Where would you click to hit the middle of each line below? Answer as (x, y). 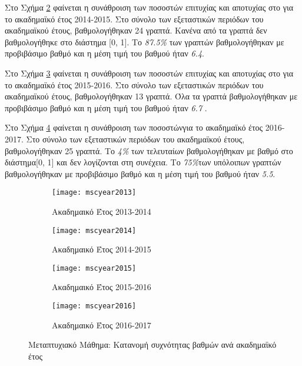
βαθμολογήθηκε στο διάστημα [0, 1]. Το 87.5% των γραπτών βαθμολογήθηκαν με (145, 41)
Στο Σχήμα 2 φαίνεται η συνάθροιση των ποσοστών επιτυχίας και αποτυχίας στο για (149, 7)
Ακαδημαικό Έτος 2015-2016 (102, 287)
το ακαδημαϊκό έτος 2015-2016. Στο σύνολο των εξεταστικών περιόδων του (134, 84)
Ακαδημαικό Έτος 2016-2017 (102, 325)
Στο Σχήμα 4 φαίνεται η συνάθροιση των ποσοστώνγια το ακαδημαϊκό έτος (134, 127)
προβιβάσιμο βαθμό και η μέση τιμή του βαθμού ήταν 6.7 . (106, 107)
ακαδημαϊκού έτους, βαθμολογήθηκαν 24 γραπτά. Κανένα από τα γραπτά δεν (136, 30)
